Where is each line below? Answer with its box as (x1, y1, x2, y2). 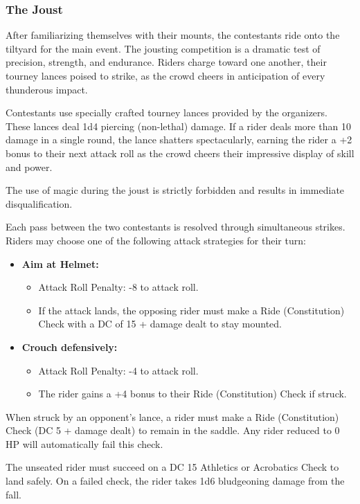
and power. (6, 159, 53, 174)
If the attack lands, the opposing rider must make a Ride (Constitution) (38, 303, 345, 317)
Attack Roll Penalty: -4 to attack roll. (38, 363, 199, 377)
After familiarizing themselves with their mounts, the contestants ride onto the (6, 28, 340, 42)
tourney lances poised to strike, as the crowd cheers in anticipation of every (6, 69, 325, 82)
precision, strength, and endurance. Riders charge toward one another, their (6, 55, 327, 69)
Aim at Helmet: (21, 256, 99, 271)
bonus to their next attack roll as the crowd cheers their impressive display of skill (6, 145, 354, 160)
